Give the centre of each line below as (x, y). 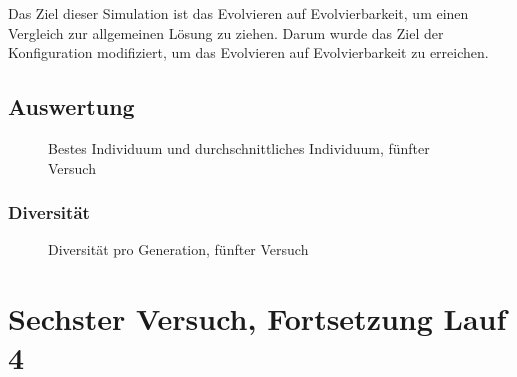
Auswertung (71, 106)
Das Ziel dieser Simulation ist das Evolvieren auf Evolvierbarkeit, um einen (238, 13)
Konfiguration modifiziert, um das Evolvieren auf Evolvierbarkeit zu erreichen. (248, 52)
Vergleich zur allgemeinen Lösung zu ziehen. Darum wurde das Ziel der (226, 32)
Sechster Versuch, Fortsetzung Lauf (257, 318)
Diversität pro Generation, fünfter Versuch (178, 249)
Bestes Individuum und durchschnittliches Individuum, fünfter (239, 147)
